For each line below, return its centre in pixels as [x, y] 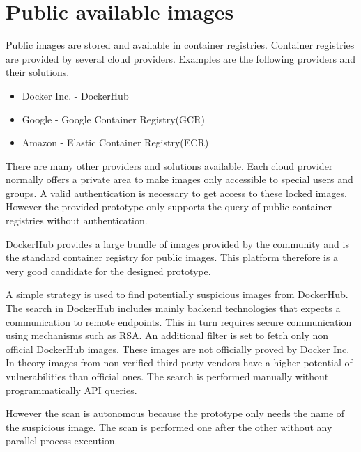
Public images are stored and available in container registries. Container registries [180, 45]
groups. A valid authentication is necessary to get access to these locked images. [176, 193]
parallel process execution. [62, 441]
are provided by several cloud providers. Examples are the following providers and [181, 58]
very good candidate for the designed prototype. [108, 271]
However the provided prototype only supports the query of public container [169, 206]
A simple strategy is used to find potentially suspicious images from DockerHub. [177, 294]
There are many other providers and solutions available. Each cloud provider [169, 165]
